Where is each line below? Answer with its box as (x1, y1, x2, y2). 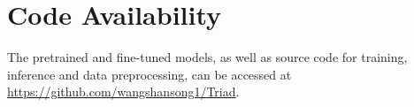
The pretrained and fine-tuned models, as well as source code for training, (7, 48, 408, 66)
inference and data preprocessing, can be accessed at (7, 65, 292, 83)
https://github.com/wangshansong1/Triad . (7, 82, 240, 101)
